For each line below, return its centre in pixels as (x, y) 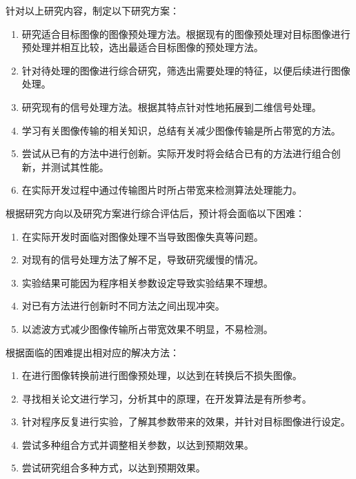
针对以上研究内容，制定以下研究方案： (92, 10)
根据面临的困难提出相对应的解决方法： (92, 352)
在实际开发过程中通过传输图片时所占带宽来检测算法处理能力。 (162, 190)
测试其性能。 (80, 166)
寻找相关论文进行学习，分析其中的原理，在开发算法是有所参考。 (167, 398)
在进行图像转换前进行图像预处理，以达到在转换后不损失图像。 (162, 375)
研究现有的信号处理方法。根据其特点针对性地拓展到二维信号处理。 (171, 106)
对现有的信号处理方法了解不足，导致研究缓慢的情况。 (142, 259)
